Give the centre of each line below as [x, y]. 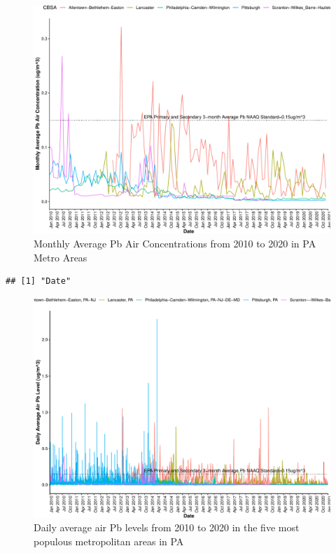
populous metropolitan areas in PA [109, 541]
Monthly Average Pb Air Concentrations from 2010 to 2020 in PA [175, 244]
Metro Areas [61, 257]
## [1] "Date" [38, 281]
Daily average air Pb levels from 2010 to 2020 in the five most [167, 527]
